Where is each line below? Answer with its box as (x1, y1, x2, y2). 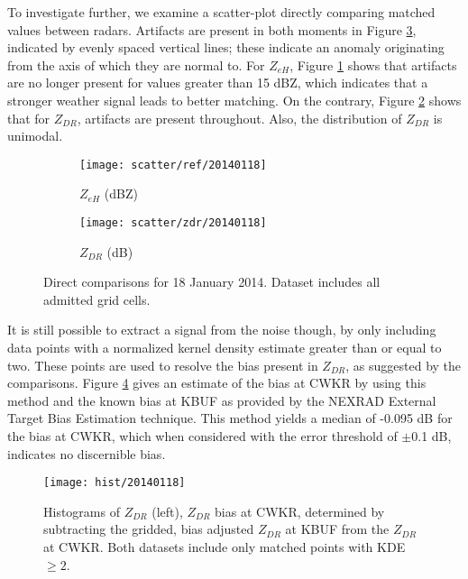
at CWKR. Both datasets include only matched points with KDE (43, 538, 406, 556)
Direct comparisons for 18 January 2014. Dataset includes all (43, 272, 381, 291)
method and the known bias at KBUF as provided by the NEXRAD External (7, 391, 436, 409)
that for (7, 108, 50, 127)
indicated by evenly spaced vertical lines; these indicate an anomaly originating (7, 38, 445, 57)
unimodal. (7, 126, 63, 145)
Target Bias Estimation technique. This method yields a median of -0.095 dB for (7, 409, 453, 427)
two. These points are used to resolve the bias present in (7, 355, 318, 374)
